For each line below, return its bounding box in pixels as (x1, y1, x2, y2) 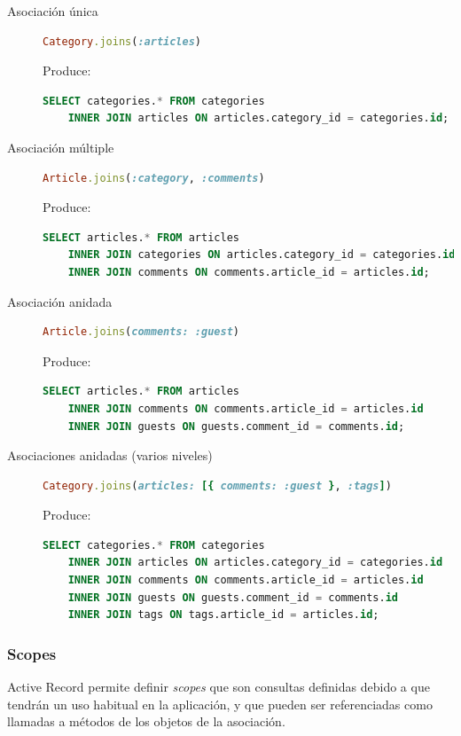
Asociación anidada (7, 292, 113, 310)
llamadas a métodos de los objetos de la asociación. (7, 712, 285, 731)
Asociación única (7, 2, 98, 20)
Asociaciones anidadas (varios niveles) (7, 446, 213, 465)
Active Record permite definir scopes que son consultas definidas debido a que (7, 677, 430, 696)
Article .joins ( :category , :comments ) (43, 171, 265, 184)
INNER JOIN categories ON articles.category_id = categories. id (67, 248, 456, 262)
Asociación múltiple (7, 137, 114, 156)
